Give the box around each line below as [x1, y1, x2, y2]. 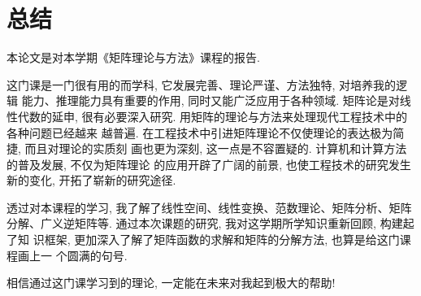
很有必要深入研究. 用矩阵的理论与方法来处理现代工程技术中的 [81, 107, 408, 124]
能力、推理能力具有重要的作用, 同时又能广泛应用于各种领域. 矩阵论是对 [21, 92, 400, 109]
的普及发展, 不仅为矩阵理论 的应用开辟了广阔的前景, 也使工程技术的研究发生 [7, 155, 411, 172]
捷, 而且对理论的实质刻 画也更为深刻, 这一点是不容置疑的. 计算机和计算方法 [7, 140, 407, 157]
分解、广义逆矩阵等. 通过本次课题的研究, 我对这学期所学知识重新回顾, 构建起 [7, 215, 414, 232]
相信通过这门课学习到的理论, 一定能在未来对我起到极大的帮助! [7, 274, 336, 291]
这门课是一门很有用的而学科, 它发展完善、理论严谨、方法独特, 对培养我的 [7, 76, 397, 93]
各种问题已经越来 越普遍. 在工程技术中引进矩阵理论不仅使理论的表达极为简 [7, 124, 405, 141]
